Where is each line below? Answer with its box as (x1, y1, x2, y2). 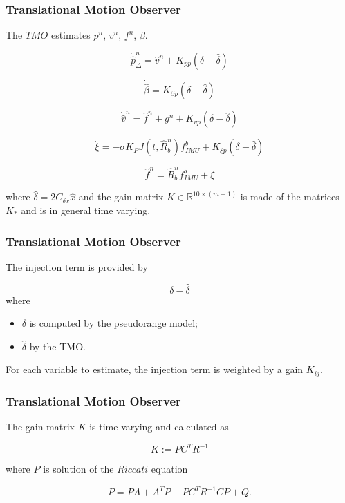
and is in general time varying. (21, 203, 151, 218)
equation (151, 462, 188, 476)
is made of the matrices (240, 189, 339, 204)
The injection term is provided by (6, 259, 148, 274)
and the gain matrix (78, 189, 164, 204)
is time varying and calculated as (89, 419, 229, 434)
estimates (50, 28, 91, 42)
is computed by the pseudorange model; (29, 316, 198, 330)
